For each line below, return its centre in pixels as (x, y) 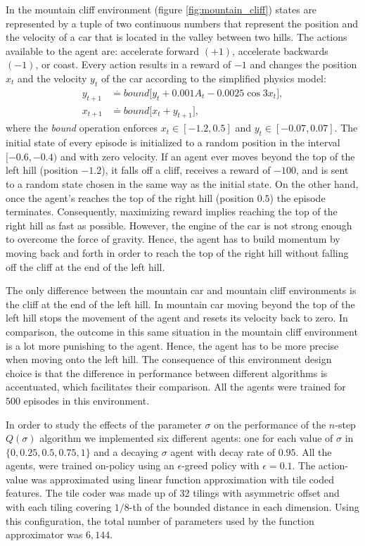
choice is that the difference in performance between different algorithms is (167, 373)
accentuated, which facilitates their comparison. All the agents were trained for (176, 387)
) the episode (297, 197)
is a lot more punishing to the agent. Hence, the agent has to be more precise (172, 345)
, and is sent (322, 170)
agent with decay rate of (223, 451)
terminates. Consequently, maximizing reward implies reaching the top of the (172, 211)
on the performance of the (270, 424)
